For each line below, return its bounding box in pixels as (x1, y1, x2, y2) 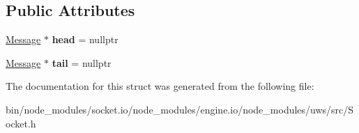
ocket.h (6, 116, 36, 130)
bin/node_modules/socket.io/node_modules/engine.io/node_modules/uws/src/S (6, 102, 354, 116)
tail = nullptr (52, 55, 112, 70)
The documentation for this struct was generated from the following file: (6, 79, 314, 93)
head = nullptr (52, 32, 119, 47)
